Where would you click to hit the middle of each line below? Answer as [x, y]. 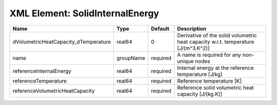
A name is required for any [209, 55]
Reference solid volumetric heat [215, 88]
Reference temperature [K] [210, 81]
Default [160, 29]
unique [186, 61]
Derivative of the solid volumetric [217, 35]
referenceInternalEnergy [42, 71]
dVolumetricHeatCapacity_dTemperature [62, 42]
